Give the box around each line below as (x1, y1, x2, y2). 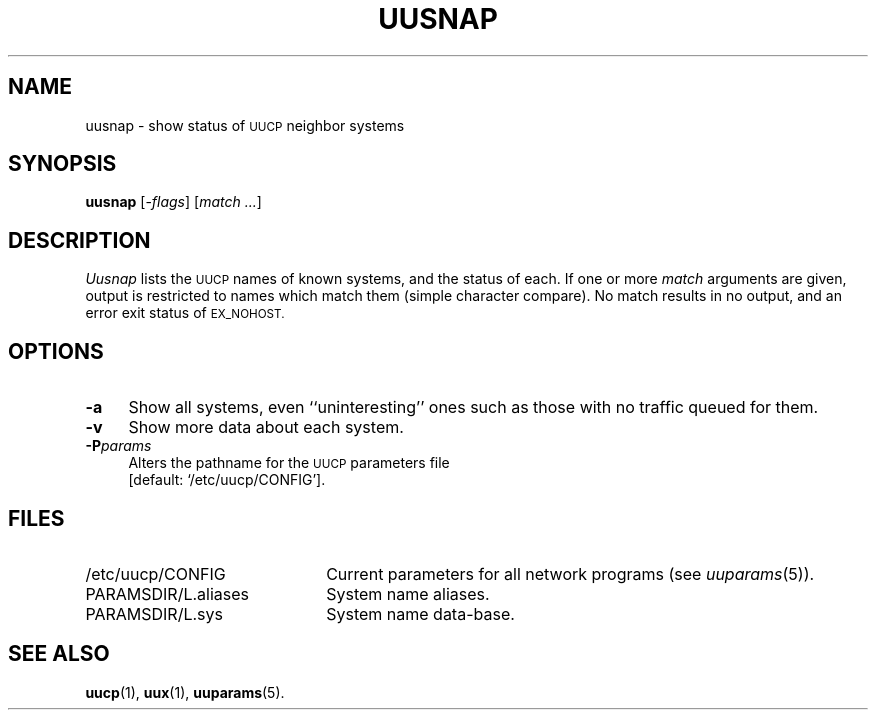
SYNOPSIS (8, 151, 117, 177)
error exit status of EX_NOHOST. (85, 304, 285, 322)
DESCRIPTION (8, 227, 151, 253)
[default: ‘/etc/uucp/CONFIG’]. (128, 471, 326, 489)
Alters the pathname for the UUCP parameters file (128, 454, 450, 472)
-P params (85, 437, 152, 455)
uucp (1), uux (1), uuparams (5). (85, 683, 285, 701)
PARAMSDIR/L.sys (85, 603, 223, 624)
